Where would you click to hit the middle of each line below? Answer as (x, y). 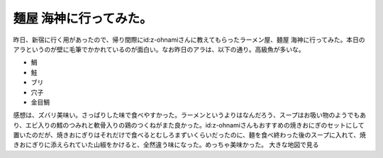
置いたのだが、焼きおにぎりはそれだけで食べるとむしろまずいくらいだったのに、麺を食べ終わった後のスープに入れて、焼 (190, 135)
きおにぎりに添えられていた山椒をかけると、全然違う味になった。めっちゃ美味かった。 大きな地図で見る (166, 145)
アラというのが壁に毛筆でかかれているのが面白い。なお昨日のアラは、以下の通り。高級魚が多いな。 (159, 49)
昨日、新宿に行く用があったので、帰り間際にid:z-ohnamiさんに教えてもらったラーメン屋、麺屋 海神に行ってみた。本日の (189, 40)
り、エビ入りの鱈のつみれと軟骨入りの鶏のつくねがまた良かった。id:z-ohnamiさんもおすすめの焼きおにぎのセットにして (189, 125)
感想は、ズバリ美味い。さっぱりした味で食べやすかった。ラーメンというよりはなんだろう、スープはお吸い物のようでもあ (190, 115)
